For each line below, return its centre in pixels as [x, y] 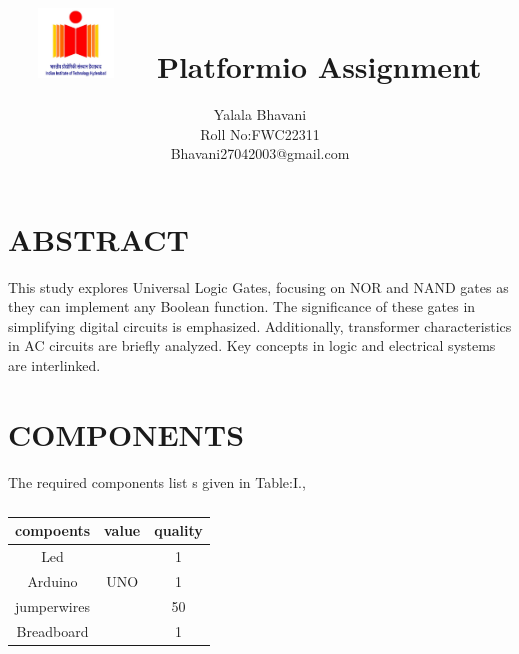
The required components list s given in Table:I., [157, 481]
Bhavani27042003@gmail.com [260, 153]
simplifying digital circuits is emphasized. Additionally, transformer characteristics [260, 325]
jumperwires [52, 605]
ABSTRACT [98, 238]
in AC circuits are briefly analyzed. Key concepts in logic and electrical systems [252, 345]
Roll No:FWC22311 [260, 133]
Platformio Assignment [319, 65]
